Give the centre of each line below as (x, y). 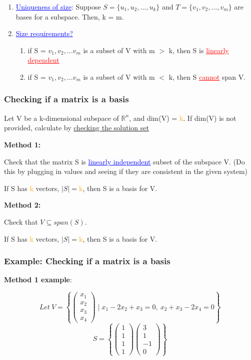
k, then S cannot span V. (207, 76)
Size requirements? (44, 33)
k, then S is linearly (199, 50)
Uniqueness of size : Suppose (58, 7)
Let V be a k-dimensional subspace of (61, 118)
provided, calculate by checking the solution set (76, 128)
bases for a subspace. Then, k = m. (70, 16)
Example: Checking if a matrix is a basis (87, 261)
